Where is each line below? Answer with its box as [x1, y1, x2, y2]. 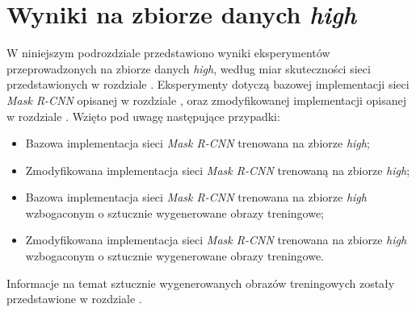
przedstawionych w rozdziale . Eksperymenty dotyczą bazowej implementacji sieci [6, 76, 410, 93]
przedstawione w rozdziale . [6, 290, 142, 307]
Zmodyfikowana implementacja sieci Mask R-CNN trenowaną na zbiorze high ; [25, 161, 410, 178]
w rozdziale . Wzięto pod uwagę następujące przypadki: [6, 107, 280, 124]
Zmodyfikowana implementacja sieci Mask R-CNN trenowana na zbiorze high [25, 231, 407, 248]
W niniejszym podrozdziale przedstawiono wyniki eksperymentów [6, 44, 330, 61]
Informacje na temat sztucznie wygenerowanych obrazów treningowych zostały [6, 274, 395, 291]
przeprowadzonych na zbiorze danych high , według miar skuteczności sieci [6, 60, 371, 77]
